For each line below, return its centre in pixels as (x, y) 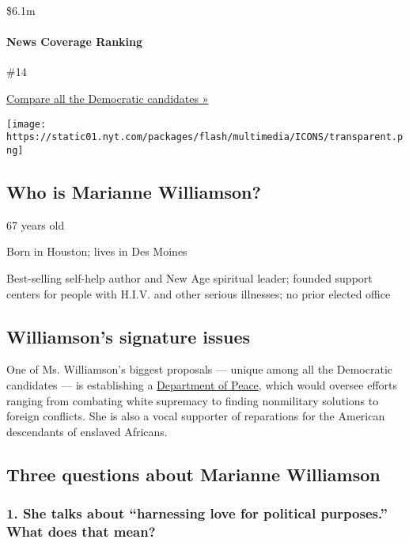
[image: (27, 124)
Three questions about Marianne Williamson (193, 474)
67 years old (36, 224)
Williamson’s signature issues (129, 336)
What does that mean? (81, 531)
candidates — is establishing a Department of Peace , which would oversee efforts (202, 384)
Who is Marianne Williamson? (134, 191)
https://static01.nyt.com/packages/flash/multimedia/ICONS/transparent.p (205, 137)
